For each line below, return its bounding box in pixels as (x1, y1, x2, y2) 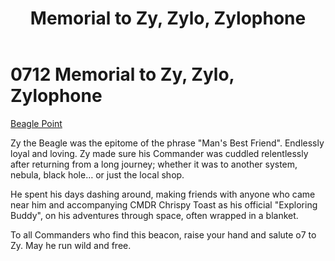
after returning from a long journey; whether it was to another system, (10, 158, 298, 170)
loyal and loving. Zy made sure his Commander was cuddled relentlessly (10, 147, 309, 159)
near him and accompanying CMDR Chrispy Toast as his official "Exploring (10, 198, 318, 211)
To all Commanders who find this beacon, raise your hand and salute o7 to (10, 228, 317, 241)
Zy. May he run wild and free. (10, 239, 132, 251)
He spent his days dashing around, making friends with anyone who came (10, 188, 316, 200)
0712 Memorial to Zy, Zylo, (10, 63, 235, 86)
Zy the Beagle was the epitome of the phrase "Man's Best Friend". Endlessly (10, 137, 325, 149)
